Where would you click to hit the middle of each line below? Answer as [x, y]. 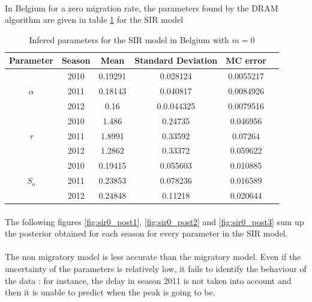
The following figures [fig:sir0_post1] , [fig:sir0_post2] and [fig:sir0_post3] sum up [154, 221]
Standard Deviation [176, 60]
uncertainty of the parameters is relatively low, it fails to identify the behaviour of [156, 269]
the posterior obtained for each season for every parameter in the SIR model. [146, 233]
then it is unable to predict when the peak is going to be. [110, 292]
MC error [246, 60]
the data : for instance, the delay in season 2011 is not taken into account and [148, 280]
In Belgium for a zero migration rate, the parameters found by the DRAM [142, 8]
